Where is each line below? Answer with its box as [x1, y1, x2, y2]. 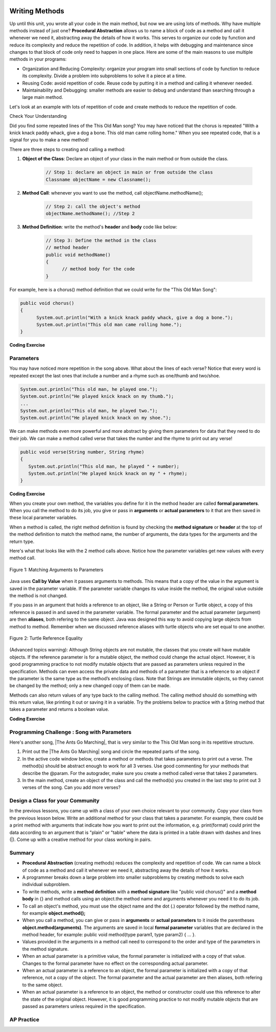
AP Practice [9, 1016, 39, 1023]
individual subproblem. [22, 881, 71, 888]
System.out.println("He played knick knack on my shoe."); [20, 415, 171, 421]
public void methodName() [45, 251, 111, 258]
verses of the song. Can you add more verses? [22, 784, 121, 791]
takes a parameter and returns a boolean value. [9, 706, 109, 712]
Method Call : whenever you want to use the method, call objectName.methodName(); [22, 189, 203, 196]
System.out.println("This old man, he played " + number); [28, 464, 179, 469]
